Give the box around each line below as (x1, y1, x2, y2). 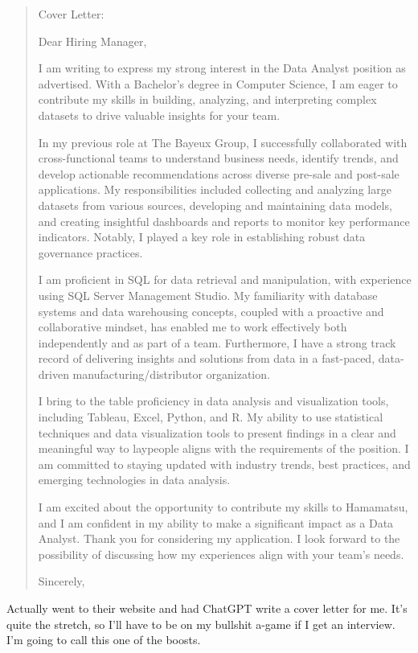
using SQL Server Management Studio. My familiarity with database (38, 286, 378, 303)
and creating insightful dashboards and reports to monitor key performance (38, 212, 410, 229)
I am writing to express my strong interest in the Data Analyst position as (38, 60, 406, 76)
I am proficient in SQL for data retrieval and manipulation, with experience (38, 271, 412, 288)
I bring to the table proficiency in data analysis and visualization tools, (38, 392, 389, 409)
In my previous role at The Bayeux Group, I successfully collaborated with (38, 133, 408, 150)
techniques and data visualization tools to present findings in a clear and (38, 424, 396, 441)
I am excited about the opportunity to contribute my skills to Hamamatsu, (38, 499, 408, 515)
